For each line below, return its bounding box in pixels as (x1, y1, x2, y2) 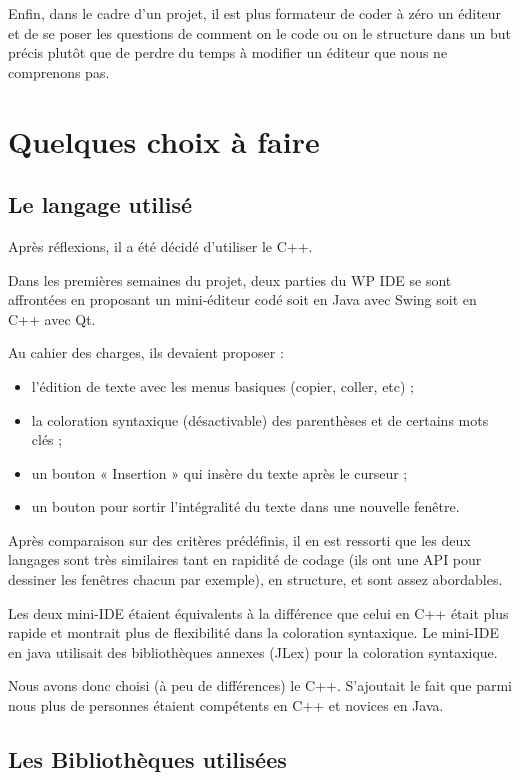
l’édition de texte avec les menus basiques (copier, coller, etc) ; (31, 375, 415, 396)
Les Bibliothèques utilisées (8, 744, 287, 775)
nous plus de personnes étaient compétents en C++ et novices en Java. (8, 695, 444, 716)
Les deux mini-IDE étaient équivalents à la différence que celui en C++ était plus (8, 602, 509, 623)
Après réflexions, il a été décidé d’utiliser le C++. (8, 235, 313, 256)
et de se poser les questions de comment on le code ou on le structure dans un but (8, 22, 512, 43)
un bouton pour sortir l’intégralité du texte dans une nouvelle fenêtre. (31, 496, 460, 517)
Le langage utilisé (8, 189, 193, 220)
